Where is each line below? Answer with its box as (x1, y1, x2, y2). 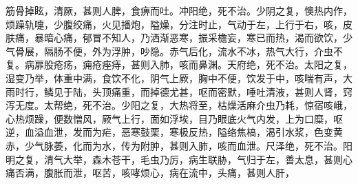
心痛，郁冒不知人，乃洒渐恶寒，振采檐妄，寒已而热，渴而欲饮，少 (53, 30, 352, 45)
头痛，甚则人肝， (217, 165, 295, 180)
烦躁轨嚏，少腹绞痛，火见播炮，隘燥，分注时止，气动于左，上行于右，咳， (6, 17, 343, 31)
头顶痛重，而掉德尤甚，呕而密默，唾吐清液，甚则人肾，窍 (92, 84, 352, 99)
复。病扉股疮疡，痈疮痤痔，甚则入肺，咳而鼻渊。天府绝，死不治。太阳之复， (6, 57, 352, 72)
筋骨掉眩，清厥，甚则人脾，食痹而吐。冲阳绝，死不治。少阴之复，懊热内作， (6, 3, 352, 17)
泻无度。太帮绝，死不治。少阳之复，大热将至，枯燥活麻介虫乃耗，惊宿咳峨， (6, 98, 352, 112)
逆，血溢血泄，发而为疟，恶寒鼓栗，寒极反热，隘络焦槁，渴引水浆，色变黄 (6, 125, 343, 139)
